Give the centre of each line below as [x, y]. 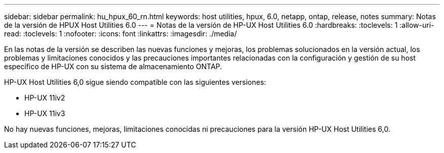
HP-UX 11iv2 [45, 98]
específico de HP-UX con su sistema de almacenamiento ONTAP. [113, 66]
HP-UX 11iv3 [45, 113]
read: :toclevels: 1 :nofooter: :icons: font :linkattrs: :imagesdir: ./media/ [121, 34]
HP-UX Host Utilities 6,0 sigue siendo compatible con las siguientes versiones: [135, 82]
